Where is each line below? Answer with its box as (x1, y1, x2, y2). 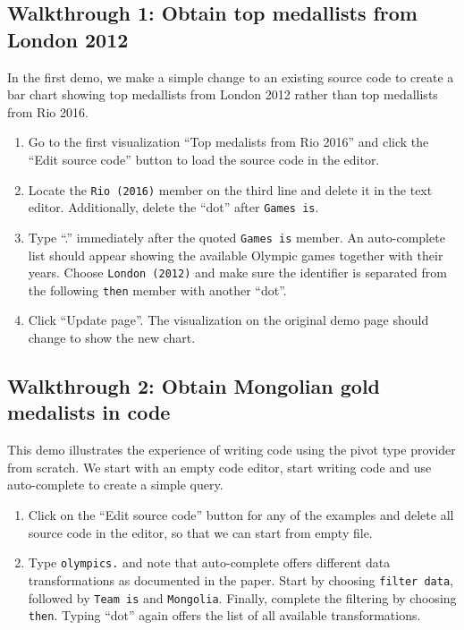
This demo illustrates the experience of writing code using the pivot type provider (7, 440, 456, 459)
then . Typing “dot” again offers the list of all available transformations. (28, 606, 421, 625)
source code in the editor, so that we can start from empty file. (28, 523, 373, 541)
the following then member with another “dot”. (28, 280, 287, 299)
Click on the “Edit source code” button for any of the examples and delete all (28, 506, 454, 524)
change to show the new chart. (28, 328, 196, 347)
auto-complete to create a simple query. (7, 475, 224, 494)
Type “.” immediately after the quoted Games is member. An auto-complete (28, 227, 445, 246)
